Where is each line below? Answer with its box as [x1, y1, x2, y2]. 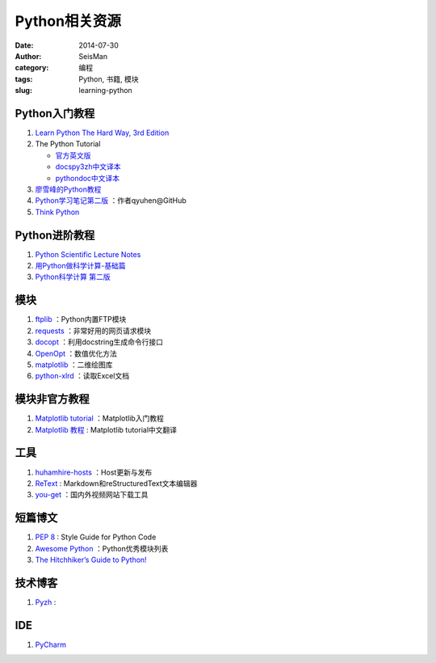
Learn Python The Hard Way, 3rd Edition [35, 128, 170, 137]
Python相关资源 [15, 12, 121, 30]
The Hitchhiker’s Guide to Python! [35, 555, 147, 564]
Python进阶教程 [15, 228, 95, 242]
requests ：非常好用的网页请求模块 [35, 326, 152, 336]
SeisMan [78, 51, 108, 61]
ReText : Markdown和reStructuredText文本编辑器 [35, 478, 198, 488]
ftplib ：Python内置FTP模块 [35, 315, 127, 324]
